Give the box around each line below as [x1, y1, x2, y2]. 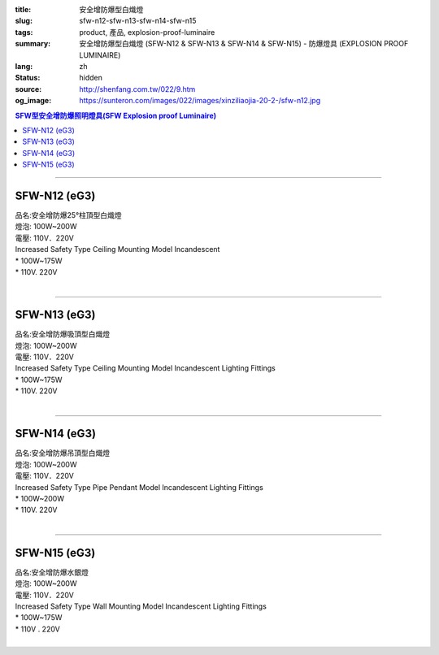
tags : [15, 27, 33, 37]
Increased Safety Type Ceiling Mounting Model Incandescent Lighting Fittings [15, 363, 276, 373]
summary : [15, 39, 51, 49]
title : [15, 5, 32, 14]
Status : [15, 73, 41, 83]
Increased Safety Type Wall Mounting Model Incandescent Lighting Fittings [15, 601, 267, 611]
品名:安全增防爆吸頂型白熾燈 [15, 329, 111, 339]
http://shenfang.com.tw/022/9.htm [79, 84, 196, 93]
